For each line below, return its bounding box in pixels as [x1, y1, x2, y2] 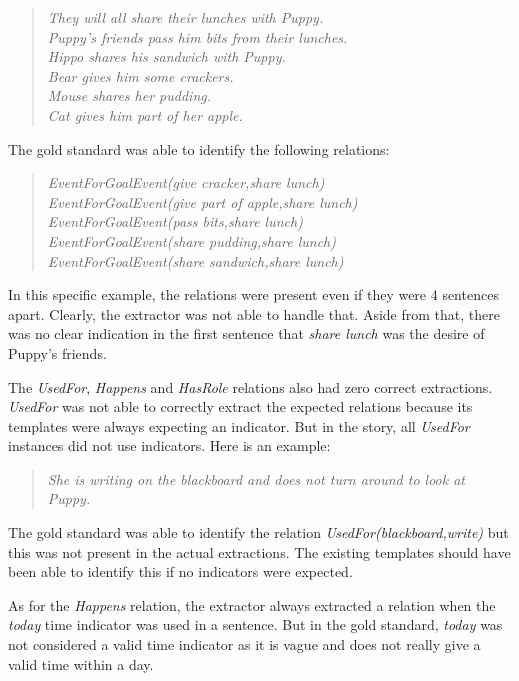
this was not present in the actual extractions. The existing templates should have [8, 541, 511, 562]
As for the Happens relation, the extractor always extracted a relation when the [8, 594, 496, 615]
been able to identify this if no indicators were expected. [8, 561, 353, 582]
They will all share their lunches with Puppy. [47, 7, 324, 27]
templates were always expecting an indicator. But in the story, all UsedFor [8, 415, 470, 436]
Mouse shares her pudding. [47, 85, 212, 106]
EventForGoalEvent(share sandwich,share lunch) [47, 250, 344, 271]
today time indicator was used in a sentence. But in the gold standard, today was [8, 614, 503, 635]
